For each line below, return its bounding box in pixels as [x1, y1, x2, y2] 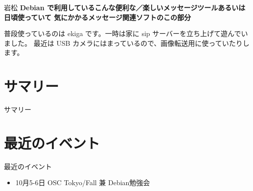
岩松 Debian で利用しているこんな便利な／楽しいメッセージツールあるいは [4, 2, 246, 12]
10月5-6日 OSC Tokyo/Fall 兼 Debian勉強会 [15, 177, 150, 188]
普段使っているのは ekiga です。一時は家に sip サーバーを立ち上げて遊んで [4, 28, 241, 38]
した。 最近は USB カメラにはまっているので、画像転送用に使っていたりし [10, 38, 250, 48]
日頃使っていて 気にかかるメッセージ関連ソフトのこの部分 [4, 12, 191, 22]
